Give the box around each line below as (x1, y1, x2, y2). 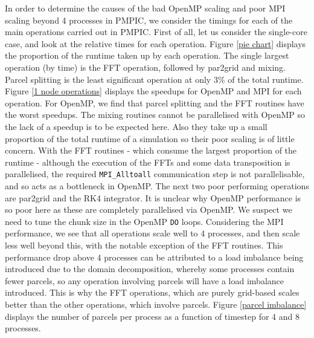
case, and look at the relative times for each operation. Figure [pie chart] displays (5, 37, 306, 50)
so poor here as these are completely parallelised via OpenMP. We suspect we (5, 203, 292, 216)
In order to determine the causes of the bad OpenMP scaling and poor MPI (5, 2, 286, 14)
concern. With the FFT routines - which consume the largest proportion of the (5, 144, 297, 157)
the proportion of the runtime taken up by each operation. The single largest (5, 49, 289, 62)
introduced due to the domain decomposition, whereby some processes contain (5, 262, 295, 275)
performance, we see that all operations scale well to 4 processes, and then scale (5, 227, 300, 239)
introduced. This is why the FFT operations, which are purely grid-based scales (5, 286, 300, 299)
